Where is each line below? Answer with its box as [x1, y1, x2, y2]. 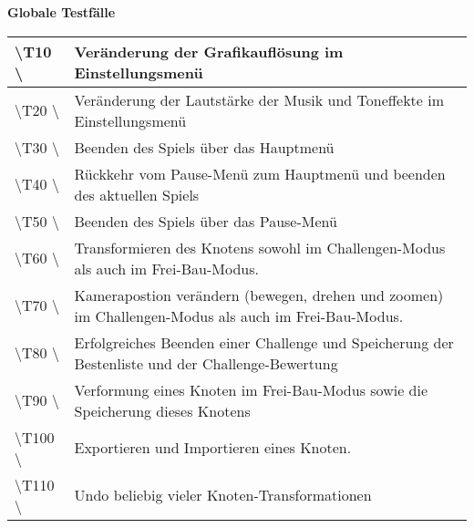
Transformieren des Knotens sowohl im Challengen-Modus [74, 236, 446, 258]
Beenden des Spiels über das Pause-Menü [74, 210, 337, 232]
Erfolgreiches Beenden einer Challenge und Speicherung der [74, 331, 454, 353]
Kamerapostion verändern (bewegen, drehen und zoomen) [74, 284, 444, 305]
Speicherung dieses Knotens [74, 399, 251, 421]
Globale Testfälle [7, 3, 116, 21]
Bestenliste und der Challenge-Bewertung [74, 352, 338, 374]
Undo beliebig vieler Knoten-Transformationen [74, 484, 372, 506]
